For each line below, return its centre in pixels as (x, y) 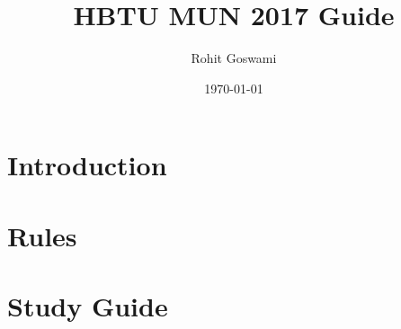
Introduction (87, 165)
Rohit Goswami (234, 58)
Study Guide (88, 306)
